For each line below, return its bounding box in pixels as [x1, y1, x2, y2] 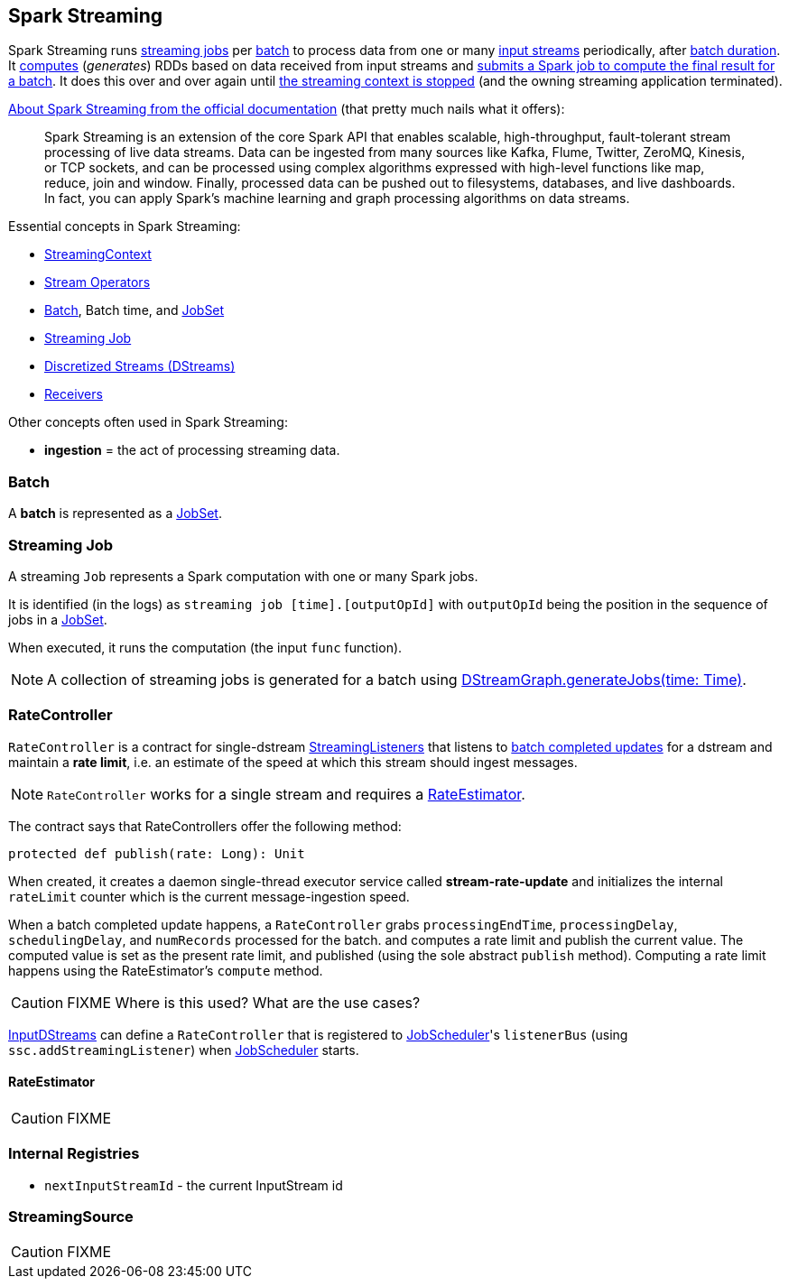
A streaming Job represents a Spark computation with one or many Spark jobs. [8, 568, 478, 584]
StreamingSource [8, 1207, 134, 1226]
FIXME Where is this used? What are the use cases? [67, 993, 421, 1012]
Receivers [44, 386, 103, 402]
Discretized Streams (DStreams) [44, 358, 236, 375]
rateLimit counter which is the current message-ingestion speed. [8, 888, 410, 904]
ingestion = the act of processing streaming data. [44, 442, 340, 458]
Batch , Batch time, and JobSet [44, 302, 225, 319]
